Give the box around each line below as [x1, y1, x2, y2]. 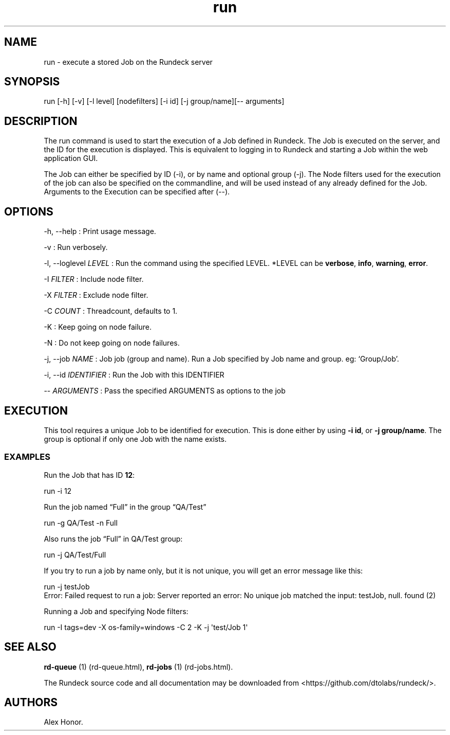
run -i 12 [44, 486, 72, 495]
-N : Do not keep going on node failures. [44, 338, 180, 348]
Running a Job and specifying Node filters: [44, 606, 189, 616]
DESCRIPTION [4, 114, 78, 128]
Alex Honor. [44, 718, 83, 727]
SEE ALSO [4, 640, 57, 654]
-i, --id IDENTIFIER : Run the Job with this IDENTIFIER [44, 370, 224, 380]
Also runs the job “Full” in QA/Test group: [44, 534, 183, 543]
